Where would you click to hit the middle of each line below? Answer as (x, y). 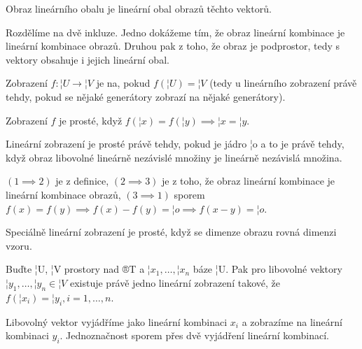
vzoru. (19, 245)
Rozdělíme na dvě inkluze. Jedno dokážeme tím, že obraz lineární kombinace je (175, 32)
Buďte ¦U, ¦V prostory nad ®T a (75, 269)
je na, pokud (123, 83)
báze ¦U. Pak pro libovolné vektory (267, 269)
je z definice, (82, 181)
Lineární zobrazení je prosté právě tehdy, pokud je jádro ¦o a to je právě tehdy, (175, 144)
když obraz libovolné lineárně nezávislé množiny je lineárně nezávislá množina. (174, 157)
